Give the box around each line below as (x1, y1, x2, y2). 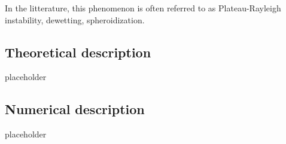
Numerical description (5, 100, 145, 118)
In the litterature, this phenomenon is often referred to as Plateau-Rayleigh (5, 2, 281, 14)
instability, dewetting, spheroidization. (5, 13, 145, 26)
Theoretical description (5, 42, 151, 61)
